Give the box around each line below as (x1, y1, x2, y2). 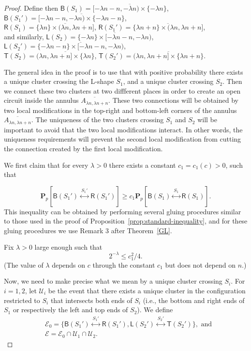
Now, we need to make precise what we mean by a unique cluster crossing (4, 276, 222, 286)
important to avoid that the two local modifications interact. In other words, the (4, 124, 243, 134)
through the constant (92, 259, 155, 270)
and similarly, (4, 31, 44, 41)
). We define (137, 304, 173, 315)
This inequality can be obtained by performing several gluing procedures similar (4, 206, 241, 216)
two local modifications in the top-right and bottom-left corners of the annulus (4, 105, 237, 115)
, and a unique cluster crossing (123, 76, 214, 86)
